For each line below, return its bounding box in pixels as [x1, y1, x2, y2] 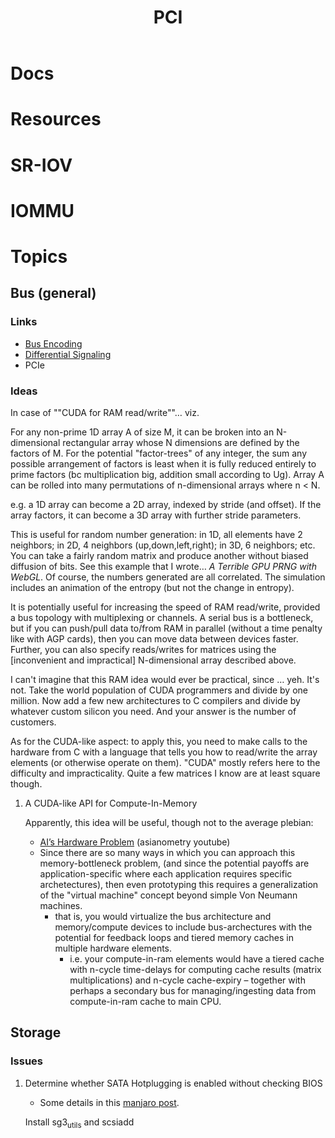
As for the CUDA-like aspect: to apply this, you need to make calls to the [10, 735, 308, 747]
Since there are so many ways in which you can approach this [39, 846, 296, 858]
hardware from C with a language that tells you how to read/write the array [10, 746, 318, 758]
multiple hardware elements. [54, 942, 173, 954]
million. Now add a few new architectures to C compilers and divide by [10, 694, 301, 706]
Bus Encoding [24, 337, 83, 350]
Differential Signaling [24, 348, 112, 360]
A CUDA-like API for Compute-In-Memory [24, 797, 198, 809]
